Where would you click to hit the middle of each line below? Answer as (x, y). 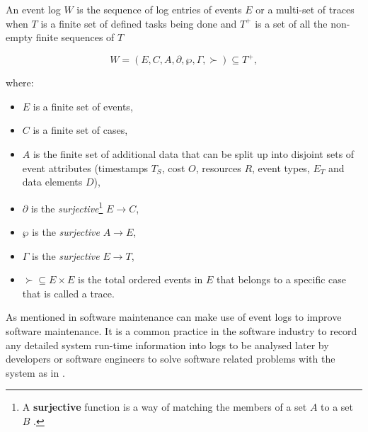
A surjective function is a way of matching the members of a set (165, 407)
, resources (218, 167)
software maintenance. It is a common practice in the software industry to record (182, 331)
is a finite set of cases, (80, 130)
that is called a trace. (68, 293)
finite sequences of (75, 37)
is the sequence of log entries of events (159, 9)
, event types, (281, 167)
